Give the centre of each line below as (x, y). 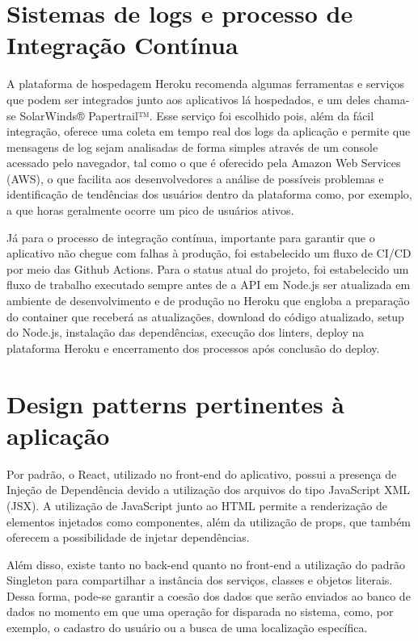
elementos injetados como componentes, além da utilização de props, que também (209, 521)
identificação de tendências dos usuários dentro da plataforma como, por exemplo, (209, 194)
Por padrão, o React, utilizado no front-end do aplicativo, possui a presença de (202, 473)
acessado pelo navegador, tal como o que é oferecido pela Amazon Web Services (204, 163)
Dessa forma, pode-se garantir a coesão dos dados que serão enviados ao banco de (209, 595)
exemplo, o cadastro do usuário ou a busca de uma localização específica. (187, 628)
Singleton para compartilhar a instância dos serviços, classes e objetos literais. (200, 580)
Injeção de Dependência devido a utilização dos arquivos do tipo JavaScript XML (208, 490)
